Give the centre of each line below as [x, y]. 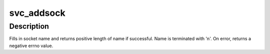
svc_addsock [37, 13]
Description [29, 26]
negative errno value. [31, 46]
